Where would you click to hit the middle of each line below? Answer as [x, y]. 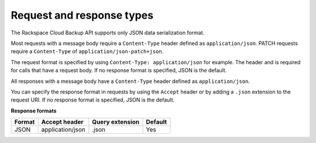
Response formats [34, 110]
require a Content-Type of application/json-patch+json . [87, 51]
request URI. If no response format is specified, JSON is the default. [93, 100]
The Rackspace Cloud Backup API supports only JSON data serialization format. [108, 33]
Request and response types [82, 15]
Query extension [116, 122]
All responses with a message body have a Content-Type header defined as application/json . [130, 81]
